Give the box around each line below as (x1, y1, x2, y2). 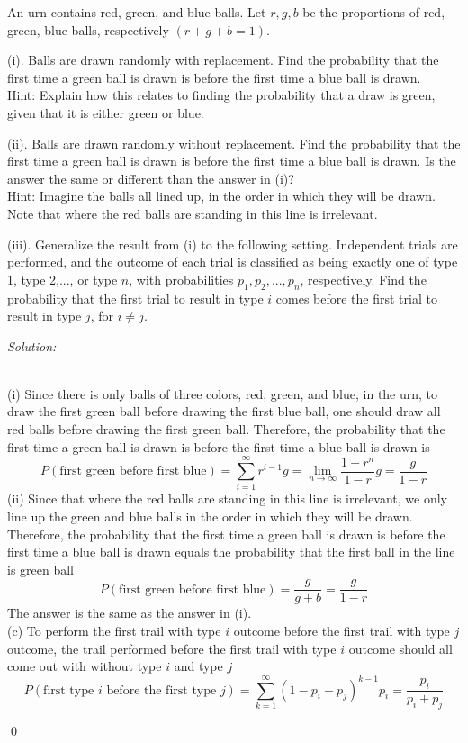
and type (174, 657, 223, 675)
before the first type (106, 684, 217, 697)
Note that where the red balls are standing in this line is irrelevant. (7, 204, 378, 222)
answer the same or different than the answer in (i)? (7, 168, 294, 187)
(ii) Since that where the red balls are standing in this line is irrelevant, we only (7, 489, 447, 508)
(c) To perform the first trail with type (7, 621, 221, 640)
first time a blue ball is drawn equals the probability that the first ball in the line (7, 542, 455, 561)
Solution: (7, 336, 57, 355)
